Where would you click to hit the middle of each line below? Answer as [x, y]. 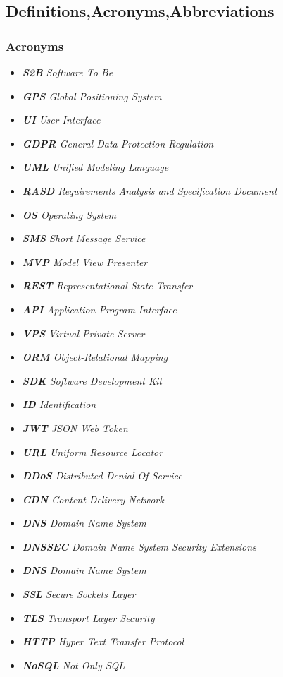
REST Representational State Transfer [107, 286]
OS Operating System [69, 214]
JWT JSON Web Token [75, 427]
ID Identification [59, 404]
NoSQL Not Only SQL [74, 665]
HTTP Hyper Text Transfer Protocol [103, 641]
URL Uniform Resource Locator [93, 451]
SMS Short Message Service [84, 238]
